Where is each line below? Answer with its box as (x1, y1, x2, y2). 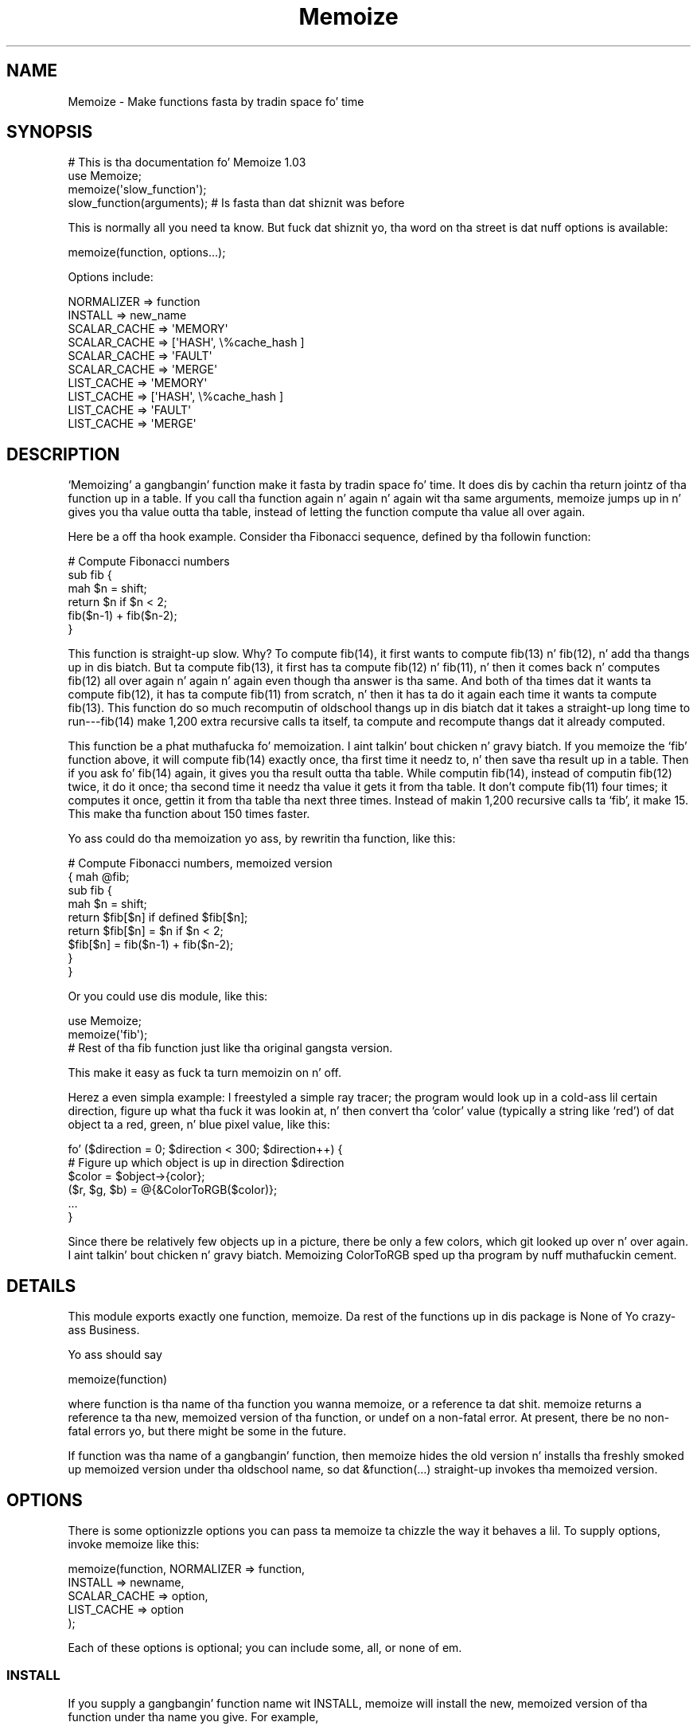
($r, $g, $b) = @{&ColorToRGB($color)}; (68, 1183, 278, 1197)
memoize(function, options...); (68, 245, 226, 260)
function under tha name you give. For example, (68, 1709, 319, 1724)
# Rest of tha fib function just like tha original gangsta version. (68, 1041, 393, 1055)
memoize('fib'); (68, 1027, 148, 1042)
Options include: (68, 270, 154, 284)
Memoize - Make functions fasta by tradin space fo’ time (68, 94, 364, 108)
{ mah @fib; (68, 870, 130, 884)
